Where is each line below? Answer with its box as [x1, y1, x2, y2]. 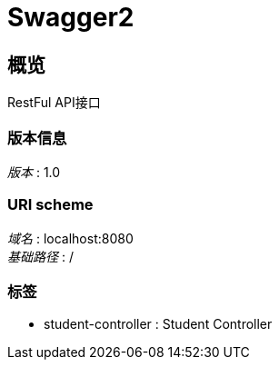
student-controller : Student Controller [44, 316, 273, 332]
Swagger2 [7, 2, 135, 33]
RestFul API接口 [7, 94, 101, 111]
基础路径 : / [7, 248, 74, 264]
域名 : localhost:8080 [7, 230, 134, 246]
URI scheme [7, 195, 94, 214]
